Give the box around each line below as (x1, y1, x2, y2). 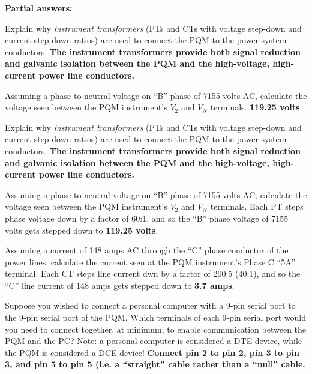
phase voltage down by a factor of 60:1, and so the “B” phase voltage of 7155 (5, 211, 289, 224)
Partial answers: (5, 2, 73, 14)
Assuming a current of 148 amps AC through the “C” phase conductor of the (5, 244, 289, 256)
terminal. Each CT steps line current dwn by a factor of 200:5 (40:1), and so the (5, 267, 301, 280)
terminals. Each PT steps (210, 200, 304, 213)
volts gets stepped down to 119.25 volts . (5, 223, 158, 236)
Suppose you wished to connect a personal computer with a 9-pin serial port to (5, 299, 296, 312)
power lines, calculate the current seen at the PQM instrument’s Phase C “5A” (5, 255, 296, 268)
